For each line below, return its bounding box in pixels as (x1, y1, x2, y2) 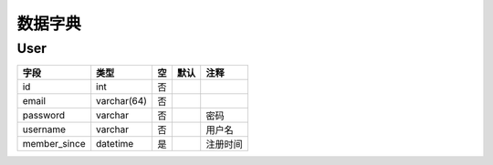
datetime (96, 138, 134, 150)
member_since (22, 138, 86, 150)
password (22, 109, 66, 122)
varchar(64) (96, 95, 148, 108)
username (22, 123, 67, 136)
